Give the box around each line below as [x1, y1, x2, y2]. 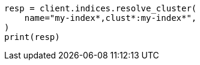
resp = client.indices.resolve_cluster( [4, 4, 197, 13]
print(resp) [4, 32, 60, 42]
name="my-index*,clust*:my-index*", [24, 13, 197, 23]
